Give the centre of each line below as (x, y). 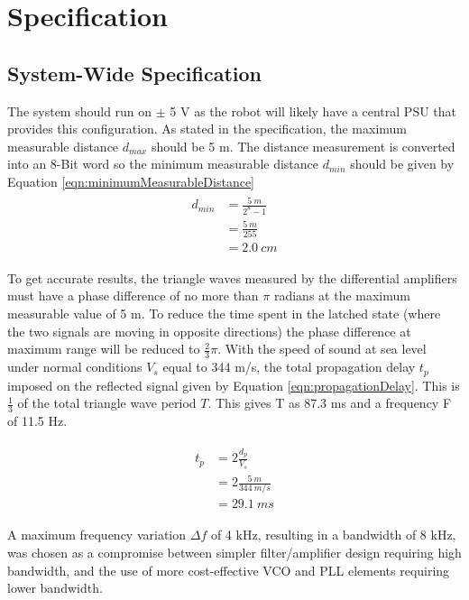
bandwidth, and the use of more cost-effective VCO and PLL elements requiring (229, 570)
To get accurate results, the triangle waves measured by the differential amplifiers (232, 277)
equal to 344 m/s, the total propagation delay (289, 367)
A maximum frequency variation (97, 535)
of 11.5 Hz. (37, 420)
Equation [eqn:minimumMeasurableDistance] (131, 181)
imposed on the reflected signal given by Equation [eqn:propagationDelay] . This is (234, 385)
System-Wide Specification (134, 73)
